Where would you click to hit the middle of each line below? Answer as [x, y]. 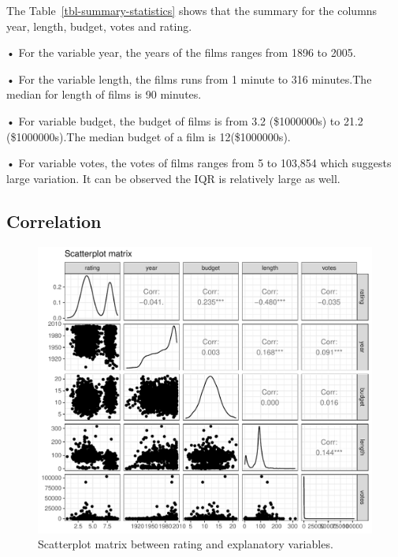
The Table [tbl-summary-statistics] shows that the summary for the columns [192, 10]
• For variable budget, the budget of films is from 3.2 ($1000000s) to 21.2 [185, 120]
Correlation [54, 221]
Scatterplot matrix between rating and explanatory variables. [186, 544]
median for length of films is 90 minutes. [104, 94]
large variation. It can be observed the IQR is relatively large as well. [173, 178]
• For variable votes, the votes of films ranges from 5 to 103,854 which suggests [199, 163]
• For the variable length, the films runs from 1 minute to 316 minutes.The [189, 79]
